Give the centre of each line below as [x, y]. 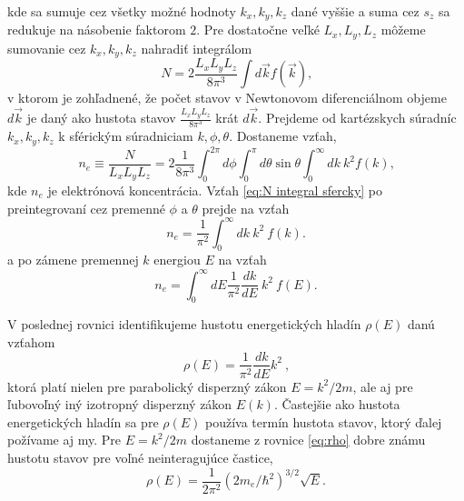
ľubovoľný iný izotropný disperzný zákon [120, 404]
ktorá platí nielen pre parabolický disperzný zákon [147, 386]
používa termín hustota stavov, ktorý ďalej [323, 421]
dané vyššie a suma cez [355, 11]
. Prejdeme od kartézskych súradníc [357, 118]
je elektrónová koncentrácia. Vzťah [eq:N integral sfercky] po [215, 190]
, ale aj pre [383, 386]
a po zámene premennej [73, 260]
